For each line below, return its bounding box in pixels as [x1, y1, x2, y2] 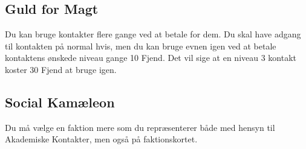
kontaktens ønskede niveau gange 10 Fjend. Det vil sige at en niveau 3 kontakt [5, 51, 297, 64]
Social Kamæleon [5, 92, 115, 111]
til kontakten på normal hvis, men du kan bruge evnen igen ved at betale [5, 39, 276, 52]
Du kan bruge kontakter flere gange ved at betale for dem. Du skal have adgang [5, 28, 301, 40]
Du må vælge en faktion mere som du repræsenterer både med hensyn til [5, 121, 275, 133]
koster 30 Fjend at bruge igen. [5, 63, 117, 75]
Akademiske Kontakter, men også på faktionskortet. [5, 133, 198, 145]
